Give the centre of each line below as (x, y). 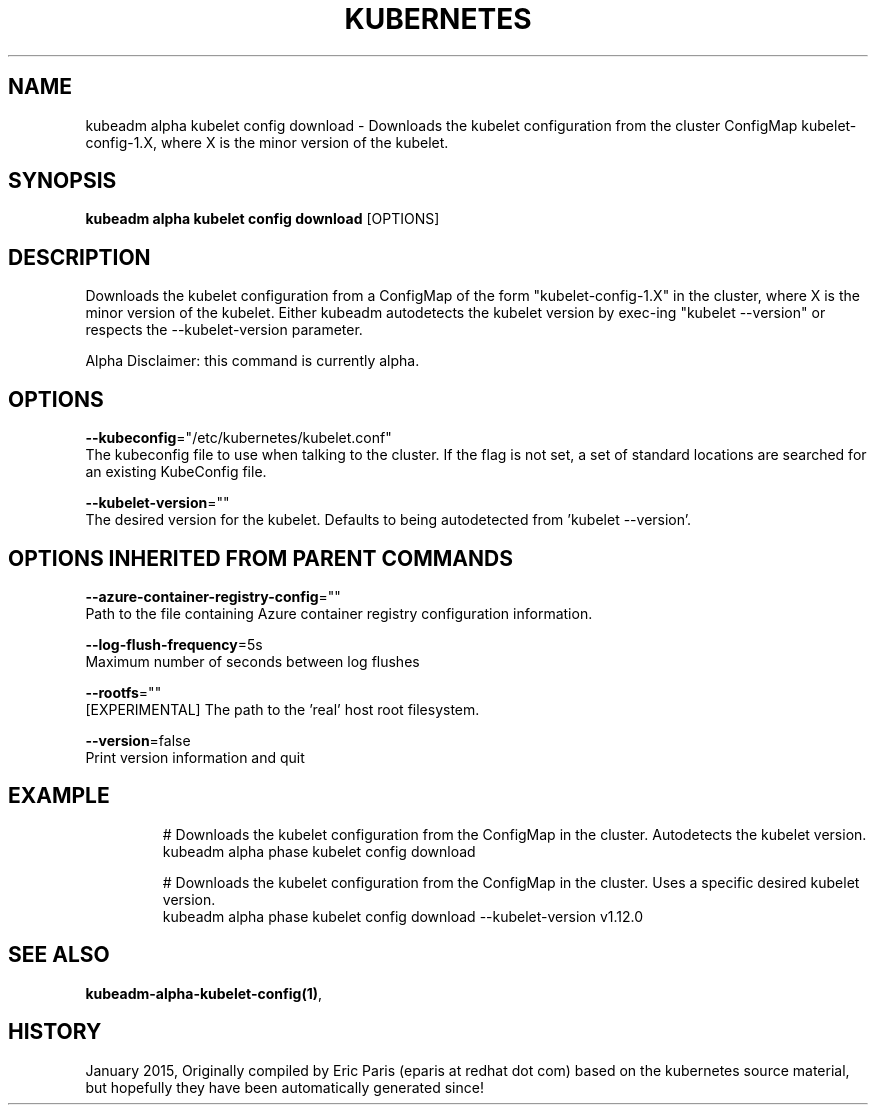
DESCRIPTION (79, 257)
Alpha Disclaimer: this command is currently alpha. (252, 361)
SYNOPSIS (62, 181)
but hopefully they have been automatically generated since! (284, 1087)
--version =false (138, 740)
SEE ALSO (59, 955)
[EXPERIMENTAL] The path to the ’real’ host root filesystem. (282, 709)
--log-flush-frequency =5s (174, 644)
